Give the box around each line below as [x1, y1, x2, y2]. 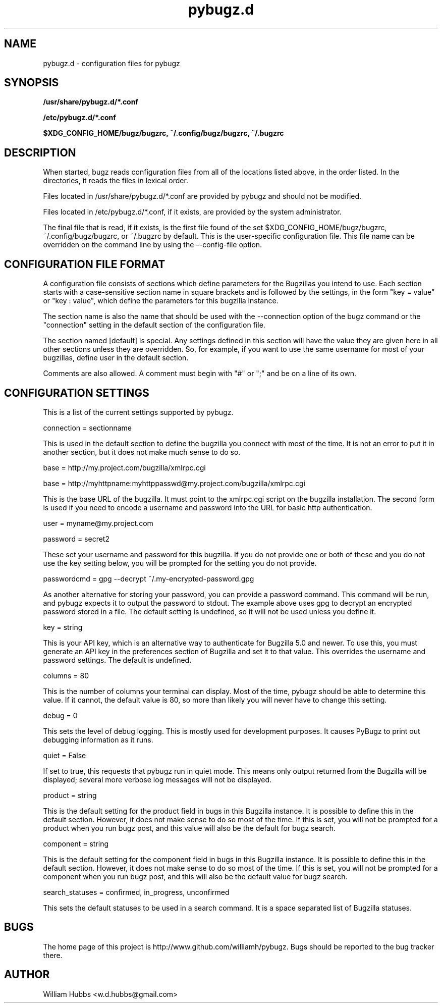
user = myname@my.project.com [43, 518, 153, 527]
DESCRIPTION [4, 146, 76, 159]
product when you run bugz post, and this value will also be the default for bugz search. [43, 823, 336, 832]
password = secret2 [43, 534, 109, 543]
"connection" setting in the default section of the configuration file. [43, 321, 265, 330]
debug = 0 [43, 711, 78, 720]
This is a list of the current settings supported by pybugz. [43, 407, 234, 416]
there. [43, 950, 63, 960]
